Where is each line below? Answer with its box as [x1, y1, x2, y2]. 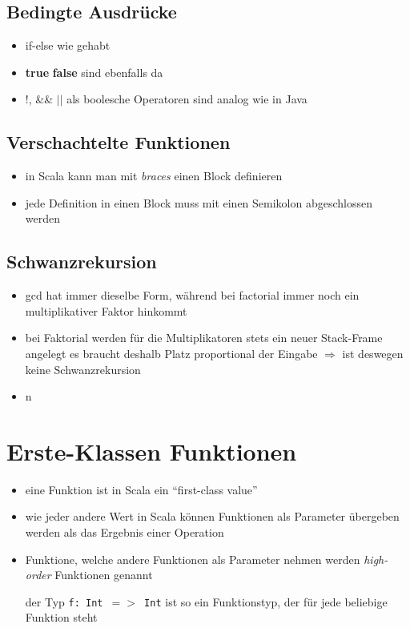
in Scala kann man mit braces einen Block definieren [25, 167, 283, 184]
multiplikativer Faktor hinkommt [25, 302, 187, 319]
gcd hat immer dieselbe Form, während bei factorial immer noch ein [25, 287, 360, 304]
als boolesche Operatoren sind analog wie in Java [66, 91, 307, 107]
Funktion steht [25, 609, 98, 626]
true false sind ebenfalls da [25, 63, 163, 80]
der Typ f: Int [25, 593, 103, 610]
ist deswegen [342, 344, 404, 361]
